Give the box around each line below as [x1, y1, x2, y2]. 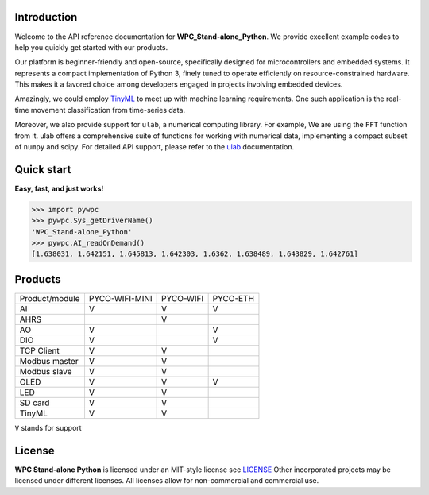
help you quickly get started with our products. [14, 42, 168, 52]
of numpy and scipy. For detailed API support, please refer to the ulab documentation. [14, 142, 294, 152]
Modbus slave [19, 365, 72, 377]
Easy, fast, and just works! [14, 184, 104, 193]
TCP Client [19, 345, 60, 356]
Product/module [19, 292, 80, 304]
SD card [19, 397, 50, 408]
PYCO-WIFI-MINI [88, 292, 153, 304]
